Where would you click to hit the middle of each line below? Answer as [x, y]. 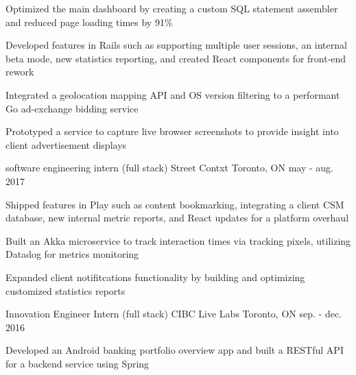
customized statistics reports [66, 290]
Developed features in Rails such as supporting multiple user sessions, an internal [176, 45]
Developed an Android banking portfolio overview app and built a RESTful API [175, 350]
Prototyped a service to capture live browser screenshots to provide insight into [172, 131]
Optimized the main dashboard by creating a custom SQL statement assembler [172, 8]
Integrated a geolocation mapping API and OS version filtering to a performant [173, 94]
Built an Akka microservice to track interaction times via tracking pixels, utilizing [178, 240]
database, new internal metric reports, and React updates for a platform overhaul [177, 218]
